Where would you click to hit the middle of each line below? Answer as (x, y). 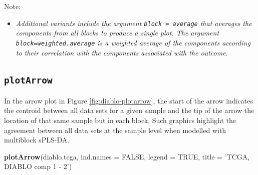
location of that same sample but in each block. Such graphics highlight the (120, 120)
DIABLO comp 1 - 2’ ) (38, 166)
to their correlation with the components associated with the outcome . (122, 52)
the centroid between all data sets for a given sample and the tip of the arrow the (129, 110)
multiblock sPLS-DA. (37, 140)
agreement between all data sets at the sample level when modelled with (115, 130)
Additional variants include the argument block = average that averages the (134, 23)
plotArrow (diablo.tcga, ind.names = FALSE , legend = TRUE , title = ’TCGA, (127, 156)
